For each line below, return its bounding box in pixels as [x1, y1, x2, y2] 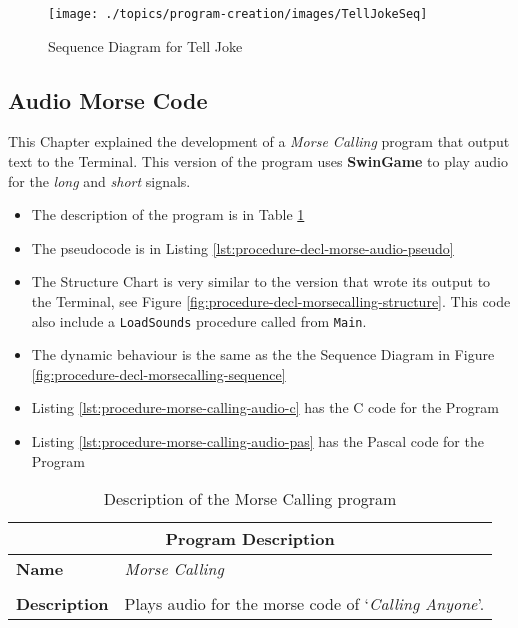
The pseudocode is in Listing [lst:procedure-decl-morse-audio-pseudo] [31, 237, 454, 258]
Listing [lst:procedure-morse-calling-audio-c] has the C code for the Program [31, 397, 500, 418]
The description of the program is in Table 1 [31, 204, 305, 225]
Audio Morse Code [8, 84, 208, 115]
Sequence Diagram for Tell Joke [48, 35, 243, 56]
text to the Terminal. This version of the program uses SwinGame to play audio [8, 151, 509, 172]
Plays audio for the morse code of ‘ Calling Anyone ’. [124, 592, 485, 616]
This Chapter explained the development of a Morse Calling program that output [8, 131, 510, 152]
